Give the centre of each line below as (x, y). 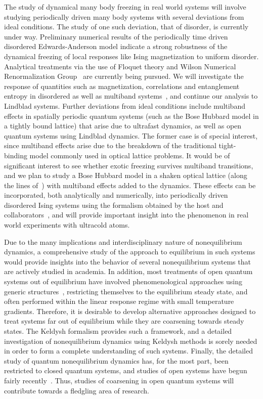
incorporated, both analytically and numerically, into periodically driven (116, 195)
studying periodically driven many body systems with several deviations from (124, 16)
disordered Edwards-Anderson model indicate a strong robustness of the (116, 46)
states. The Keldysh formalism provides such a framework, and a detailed (118, 331)
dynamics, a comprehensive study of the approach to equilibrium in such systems (130, 252)
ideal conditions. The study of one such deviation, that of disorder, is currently (126, 27)
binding (16, 155)
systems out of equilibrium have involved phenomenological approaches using (123, 281)
